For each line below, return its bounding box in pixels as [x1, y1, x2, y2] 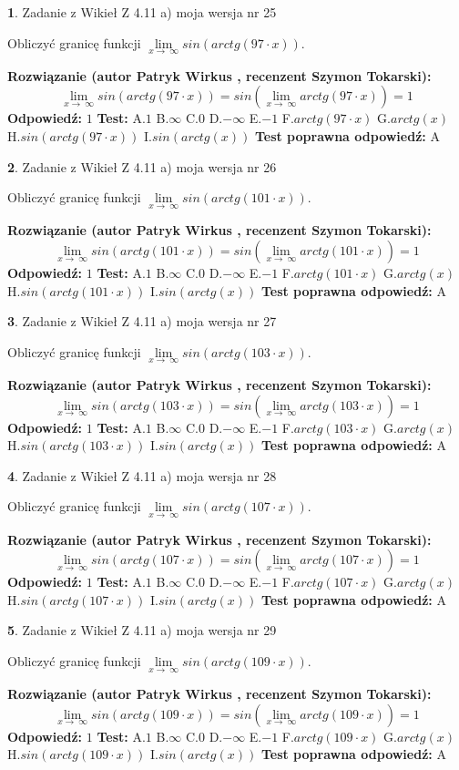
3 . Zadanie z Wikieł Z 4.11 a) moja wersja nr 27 [7, 312, 277, 331]
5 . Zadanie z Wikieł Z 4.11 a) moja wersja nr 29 [7, 621, 277, 640]
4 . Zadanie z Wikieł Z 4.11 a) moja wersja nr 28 [7, 466, 277, 485]
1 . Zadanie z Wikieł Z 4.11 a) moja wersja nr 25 [7, 3, 277, 21]
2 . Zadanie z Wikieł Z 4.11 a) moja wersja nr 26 [7, 157, 277, 176]
